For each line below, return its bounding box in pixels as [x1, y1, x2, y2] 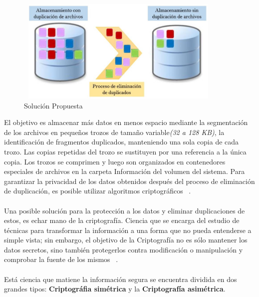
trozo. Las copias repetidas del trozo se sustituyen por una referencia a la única [4, 146, 247, 156]
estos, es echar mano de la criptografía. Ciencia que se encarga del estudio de [4, 215, 240, 225]
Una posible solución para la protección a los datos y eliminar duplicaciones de [4, 205, 245, 215]
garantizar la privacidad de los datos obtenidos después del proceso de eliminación [4, 175, 255, 186]
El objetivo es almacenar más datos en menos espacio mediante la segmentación [4, 117, 248, 127]
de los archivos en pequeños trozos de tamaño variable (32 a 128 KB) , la [4, 126, 225, 137]
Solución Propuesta [24, 100, 83, 110]
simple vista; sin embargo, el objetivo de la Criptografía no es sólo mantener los [4, 234, 248, 245]
